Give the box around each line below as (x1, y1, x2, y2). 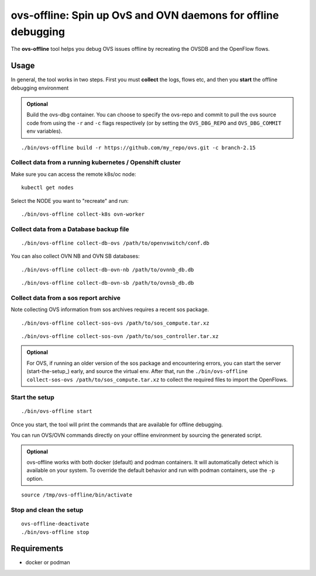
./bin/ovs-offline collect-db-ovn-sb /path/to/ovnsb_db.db (21, 280, 194, 287)
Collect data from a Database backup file (11, 225, 129, 233)
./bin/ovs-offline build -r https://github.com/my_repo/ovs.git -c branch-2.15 (21, 144, 256, 151)
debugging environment (11, 84, 69, 91)
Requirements (11, 544, 64, 554)
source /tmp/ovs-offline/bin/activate (21, 492, 133, 498)
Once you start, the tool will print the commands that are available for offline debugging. (11, 421, 224, 428)
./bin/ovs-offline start (21, 408, 92, 415)
